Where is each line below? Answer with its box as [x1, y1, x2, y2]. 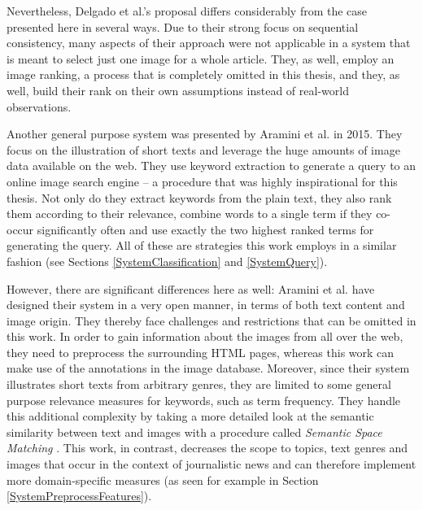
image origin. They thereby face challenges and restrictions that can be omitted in [7, 312, 416, 329]
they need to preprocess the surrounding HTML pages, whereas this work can [7, 343, 395, 360]
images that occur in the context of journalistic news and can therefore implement [7, 456, 416, 473]
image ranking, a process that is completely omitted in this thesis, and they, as [7, 66, 400, 83]
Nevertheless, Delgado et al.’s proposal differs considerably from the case [7, 2, 368, 19]
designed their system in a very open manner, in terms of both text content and [7, 296, 405, 313]
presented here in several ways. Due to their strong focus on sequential [7, 18, 359, 35]
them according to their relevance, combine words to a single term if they [7, 205, 373, 222]
